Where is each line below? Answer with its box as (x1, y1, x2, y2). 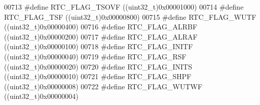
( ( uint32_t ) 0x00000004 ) (4, 91, 79, 101)
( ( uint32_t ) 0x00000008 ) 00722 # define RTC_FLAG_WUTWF (4, 81, 203, 91)
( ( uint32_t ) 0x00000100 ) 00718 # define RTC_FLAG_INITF (4, 41, 193, 52)
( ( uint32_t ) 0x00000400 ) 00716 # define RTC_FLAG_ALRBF (4, 21, 198, 32)
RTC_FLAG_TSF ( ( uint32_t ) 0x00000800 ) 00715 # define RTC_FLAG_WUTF (4, 11, 256, 22)
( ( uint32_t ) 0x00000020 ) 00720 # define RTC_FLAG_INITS (4, 61, 193, 72)
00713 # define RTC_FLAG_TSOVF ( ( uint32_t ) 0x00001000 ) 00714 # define (4, 2, 244, 12)
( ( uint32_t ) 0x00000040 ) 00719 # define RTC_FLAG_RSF (4, 51, 187, 61)
